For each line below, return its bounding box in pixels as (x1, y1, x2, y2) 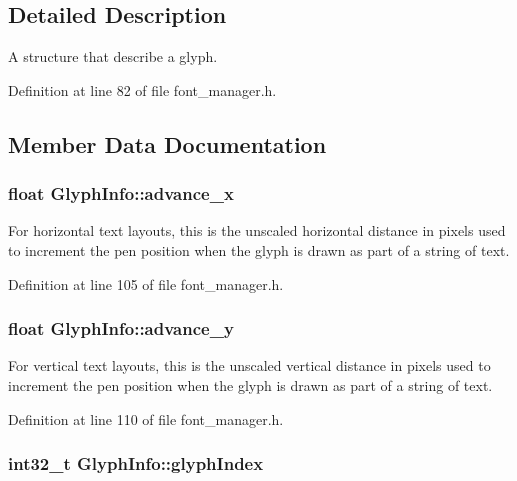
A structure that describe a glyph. (8, 46, 218, 67)
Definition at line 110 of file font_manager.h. (8, 408, 284, 429)
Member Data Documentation (8, 128, 327, 159)
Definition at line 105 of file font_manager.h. (8, 273, 284, 294)
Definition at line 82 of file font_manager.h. (8, 79, 277, 100)
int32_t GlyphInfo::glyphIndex (8, 451, 264, 476)
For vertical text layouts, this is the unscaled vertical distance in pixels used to (8, 355, 491, 376)
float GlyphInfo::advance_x (8, 181, 234, 206)
